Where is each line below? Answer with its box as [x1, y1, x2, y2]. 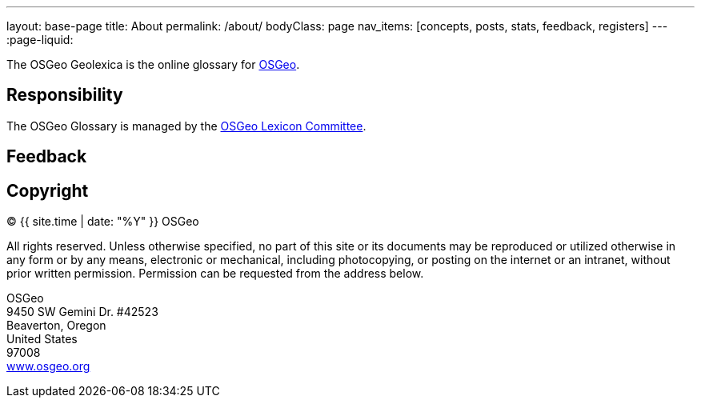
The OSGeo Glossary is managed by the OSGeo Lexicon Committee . [6, 118, 367, 133]
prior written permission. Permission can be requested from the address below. [6, 266, 424, 281]
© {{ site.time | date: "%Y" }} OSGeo [6, 214, 199, 229]
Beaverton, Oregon [6, 318, 106, 333]
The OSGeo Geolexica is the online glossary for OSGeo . [6, 58, 300, 71]
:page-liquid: [6, 33, 74, 46]
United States [6, 332, 78, 346]
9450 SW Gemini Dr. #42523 [6, 305, 158, 319]
